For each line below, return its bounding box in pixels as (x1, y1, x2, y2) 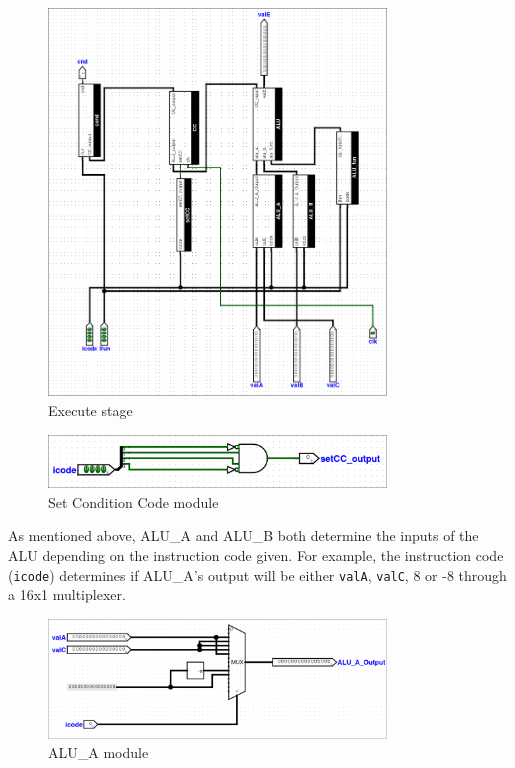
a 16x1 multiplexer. (8, 584, 126, 605)
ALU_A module (48, 742, 149, 763)
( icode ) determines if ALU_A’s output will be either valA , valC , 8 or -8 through (8, 564, 507, 585)
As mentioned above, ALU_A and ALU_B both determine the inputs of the (8, 525, 479, 546)
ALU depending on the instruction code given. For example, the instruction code (8, 545, 504, 566)
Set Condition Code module (48, 491, 219, 512)
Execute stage (48, 400, 133, 421)
